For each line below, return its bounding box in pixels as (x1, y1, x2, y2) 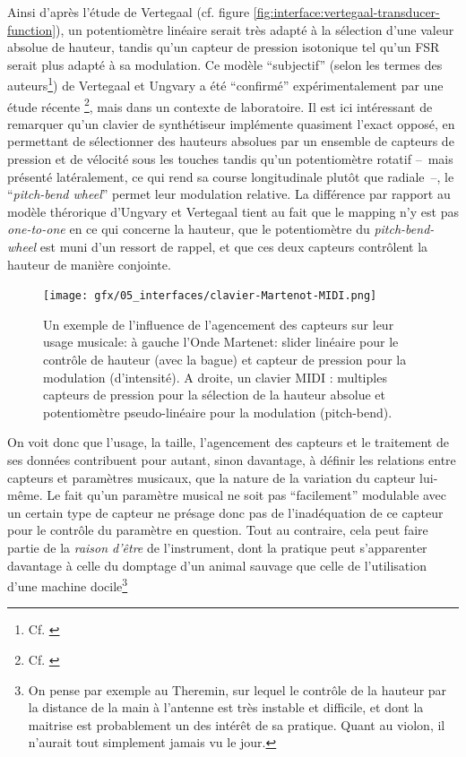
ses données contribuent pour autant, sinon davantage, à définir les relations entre (7, 451, 456, 469)
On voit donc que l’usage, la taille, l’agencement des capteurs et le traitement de (7, 433, 449, 452)
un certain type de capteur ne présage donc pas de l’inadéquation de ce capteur (7, 503, 444, 521)
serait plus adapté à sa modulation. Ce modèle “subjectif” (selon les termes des (7, 55, 443, 73)
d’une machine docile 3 (7, 574, 128, 595)
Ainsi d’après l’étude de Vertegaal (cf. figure (7, 3, 250, 21)
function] (7, 20, 56, 39)
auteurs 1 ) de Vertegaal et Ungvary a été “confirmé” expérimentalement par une (7, 73, 444, 95)
